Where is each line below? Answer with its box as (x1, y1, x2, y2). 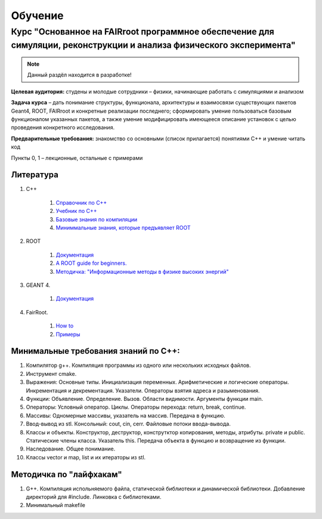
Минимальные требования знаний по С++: (11, 346, 180, 356)
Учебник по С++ (55, 208, 98, 215)
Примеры (55, 330, 80, 338)
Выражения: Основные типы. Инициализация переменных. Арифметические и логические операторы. (26, 379, 289, 386)
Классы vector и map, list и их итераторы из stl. (26, 453, 146, 461)
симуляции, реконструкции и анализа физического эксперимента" (11, 39, 296, 51)
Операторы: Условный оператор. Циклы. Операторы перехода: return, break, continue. (26, 403, 246, 411)
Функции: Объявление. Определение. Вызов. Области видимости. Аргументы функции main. (26, 396, 264, 403)
